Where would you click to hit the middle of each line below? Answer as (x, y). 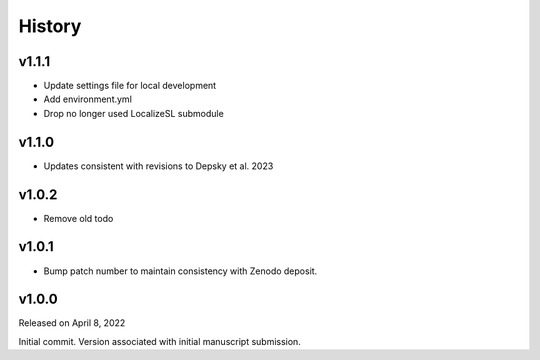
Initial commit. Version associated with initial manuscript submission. (160, 341)
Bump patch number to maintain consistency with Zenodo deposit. (180, 271)
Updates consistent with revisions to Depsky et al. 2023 (158, 166)
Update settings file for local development (130, 86)
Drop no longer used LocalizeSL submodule (133, 113)
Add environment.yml (87, 99)
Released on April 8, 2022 (72, 323)
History (50, 26)
